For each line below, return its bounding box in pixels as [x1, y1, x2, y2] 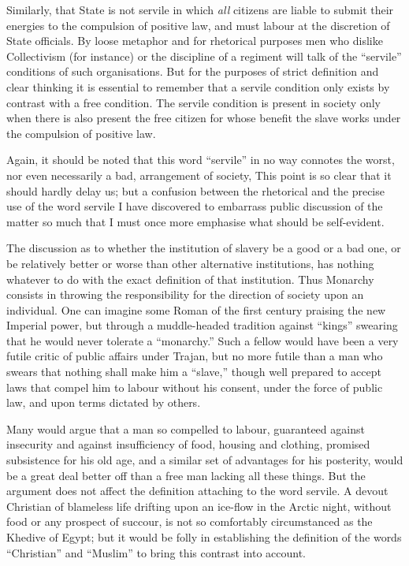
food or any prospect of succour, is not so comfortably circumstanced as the [6, 513, 373, 530]
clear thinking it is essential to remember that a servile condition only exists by [6, 78, 390, 95]
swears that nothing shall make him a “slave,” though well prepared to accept [6, 363, 381, 380]
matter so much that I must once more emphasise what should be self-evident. [6, 213, 385, 229]
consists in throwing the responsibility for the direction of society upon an [6, 286, 364, 303]
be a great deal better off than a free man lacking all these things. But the [6, 467, 366, 483]
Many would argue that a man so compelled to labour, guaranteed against [6, 420, 365, 437]
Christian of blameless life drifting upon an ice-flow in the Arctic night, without [6, 497, 392, 514]
